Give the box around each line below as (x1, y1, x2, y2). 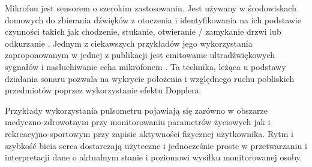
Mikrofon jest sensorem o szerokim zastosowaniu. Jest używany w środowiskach (5, 2, 296, 14)
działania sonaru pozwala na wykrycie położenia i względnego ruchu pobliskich (5, 72, 295, 84)
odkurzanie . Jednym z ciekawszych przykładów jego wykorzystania (5, 37, 253, 49)
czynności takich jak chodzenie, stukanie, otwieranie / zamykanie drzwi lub (5, 25, 281, 38)
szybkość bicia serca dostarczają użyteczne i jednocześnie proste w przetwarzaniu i (5, 139, 307, 151)
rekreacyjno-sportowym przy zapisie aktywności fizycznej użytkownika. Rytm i (5, 127, 293, 139)
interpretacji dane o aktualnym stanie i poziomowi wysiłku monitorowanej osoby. (5, 151, 302, 163)
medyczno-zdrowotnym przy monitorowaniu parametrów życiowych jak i (5, 116, 271, 128)
